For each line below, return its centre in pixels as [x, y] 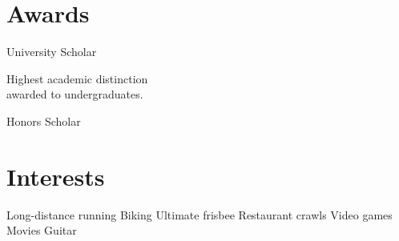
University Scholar [52, 52]
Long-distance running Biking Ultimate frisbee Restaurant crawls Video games [199, 214]
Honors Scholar [44, 120]
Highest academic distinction [77, 78]
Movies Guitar [42, 230]
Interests [56, 176]
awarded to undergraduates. [75, 94]
